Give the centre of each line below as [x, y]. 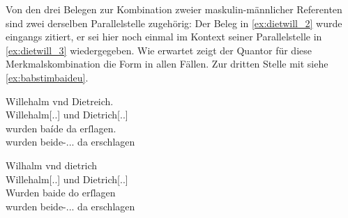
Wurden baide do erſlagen [61, 193]
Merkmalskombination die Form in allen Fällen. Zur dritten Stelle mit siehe [167, 64]
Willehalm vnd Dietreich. [60, 101]
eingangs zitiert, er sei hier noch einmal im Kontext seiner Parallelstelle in [164, 37]
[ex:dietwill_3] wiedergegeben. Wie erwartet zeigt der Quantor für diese [159, 50]
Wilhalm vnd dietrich [52, 165]
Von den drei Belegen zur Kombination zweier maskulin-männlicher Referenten [174, 9]
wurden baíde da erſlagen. [61, 128]
